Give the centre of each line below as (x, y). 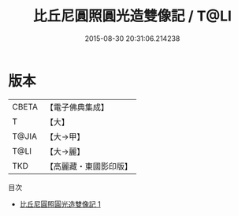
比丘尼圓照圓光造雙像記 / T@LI (132, 16)
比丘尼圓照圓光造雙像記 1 (60, 204)
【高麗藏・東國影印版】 (89, 166)
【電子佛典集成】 (77, 107)
